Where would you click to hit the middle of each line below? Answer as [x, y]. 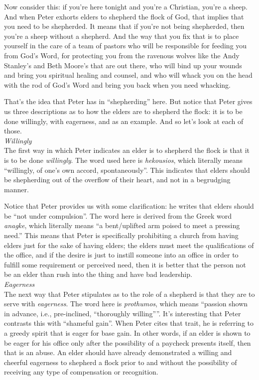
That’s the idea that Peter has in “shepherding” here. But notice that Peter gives [128, 101]
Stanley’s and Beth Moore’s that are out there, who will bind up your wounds [123, 65]
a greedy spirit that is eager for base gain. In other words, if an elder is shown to [127, 333]
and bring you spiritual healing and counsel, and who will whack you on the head [128, 75]
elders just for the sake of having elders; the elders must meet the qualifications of [129, 245]
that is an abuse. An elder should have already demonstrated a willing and [118, 352]
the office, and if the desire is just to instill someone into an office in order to [121, 255]
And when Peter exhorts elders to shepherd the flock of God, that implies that [124, 16]
